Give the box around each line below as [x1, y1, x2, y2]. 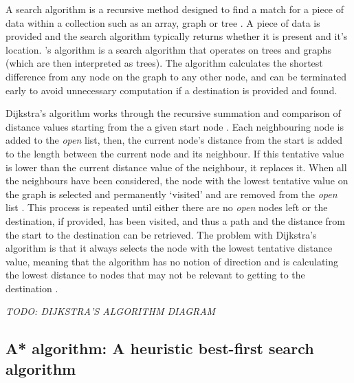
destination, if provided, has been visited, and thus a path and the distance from [5, 213, 346, 228]
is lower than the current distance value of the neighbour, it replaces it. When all [5, 160, 347, 174]
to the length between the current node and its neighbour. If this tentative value [5, 146, 344, 160]
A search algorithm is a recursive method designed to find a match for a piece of [5, 2, 344, 16]
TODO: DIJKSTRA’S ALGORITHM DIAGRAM [5, 304, 216, 318]
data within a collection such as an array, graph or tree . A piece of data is [5, 15, 320, 30]
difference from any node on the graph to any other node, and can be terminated [5, 69, 347, 83]
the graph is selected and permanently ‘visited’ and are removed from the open [5, 186, 338, 201]
